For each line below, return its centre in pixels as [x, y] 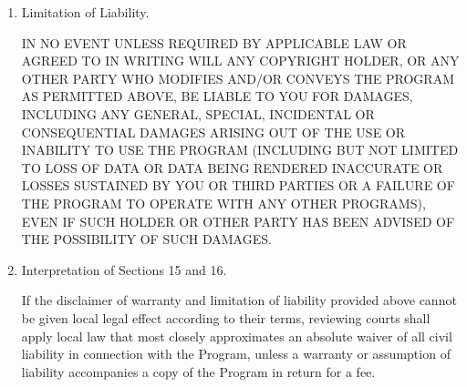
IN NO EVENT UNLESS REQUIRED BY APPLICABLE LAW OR [214, 42]
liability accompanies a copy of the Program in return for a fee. [198, 371]
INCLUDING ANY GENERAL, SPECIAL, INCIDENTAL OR [198, 113]
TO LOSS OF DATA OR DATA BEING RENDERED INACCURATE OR [232, 167]
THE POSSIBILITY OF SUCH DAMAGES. [146, 239]
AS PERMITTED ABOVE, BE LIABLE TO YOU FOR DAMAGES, [217, 96]
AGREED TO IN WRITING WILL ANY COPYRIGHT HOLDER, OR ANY [240, 61]
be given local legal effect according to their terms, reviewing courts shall [226, 317]
